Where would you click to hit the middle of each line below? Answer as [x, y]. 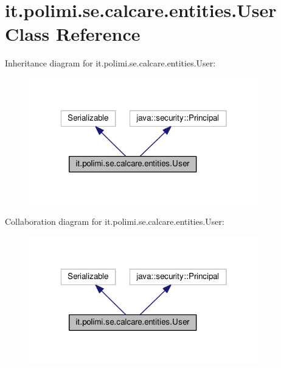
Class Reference [73, 34]
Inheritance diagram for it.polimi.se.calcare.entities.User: [110, 63]
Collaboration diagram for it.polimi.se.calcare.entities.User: [115, 221]
